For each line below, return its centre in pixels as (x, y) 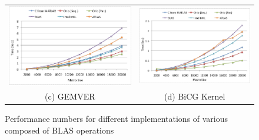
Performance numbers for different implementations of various (117, 119)
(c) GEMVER (70, 96)
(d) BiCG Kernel (195, 96)
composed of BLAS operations (59, 130)
